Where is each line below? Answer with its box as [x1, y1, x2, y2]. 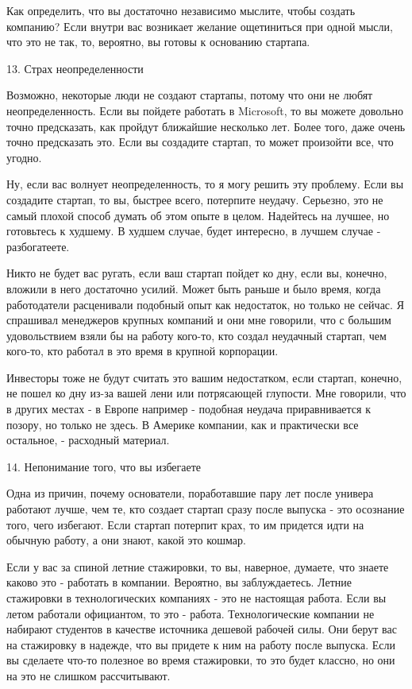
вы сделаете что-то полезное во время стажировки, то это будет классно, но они [6, 652, 395, 668]
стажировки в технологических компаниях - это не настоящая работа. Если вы [6, 590, 387, 606]
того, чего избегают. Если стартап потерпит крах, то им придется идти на [6, 516, 364, 532]
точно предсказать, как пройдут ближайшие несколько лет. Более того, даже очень [6, 118, 406, 134]
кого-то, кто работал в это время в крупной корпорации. [6, 343, 279, 359]
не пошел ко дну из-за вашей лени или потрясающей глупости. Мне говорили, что [6, 385, 406, 401]
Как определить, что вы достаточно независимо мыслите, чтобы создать [6, 2, 356, 18]
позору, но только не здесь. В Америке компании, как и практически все [6, 416, 359, 432]
